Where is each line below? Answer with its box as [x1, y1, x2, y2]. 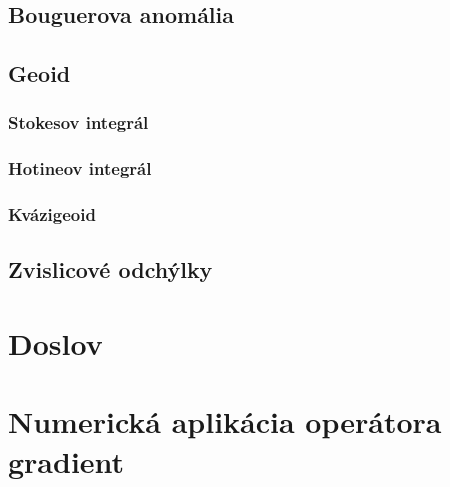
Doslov [8, 323, 103, 364]
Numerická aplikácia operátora [8, 401, 442, 442]
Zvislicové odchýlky [8, 254, 213, 285]
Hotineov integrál [8, 156, 152, 181]
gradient [8, 440, 125, 481]
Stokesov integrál [8, 110, 149, 135]
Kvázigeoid [8, 202, 96, 227]
